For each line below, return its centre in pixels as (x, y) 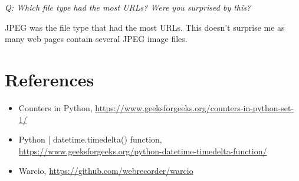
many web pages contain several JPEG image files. (96, 39)
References (50, 79)
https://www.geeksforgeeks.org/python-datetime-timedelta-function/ (143, 151)
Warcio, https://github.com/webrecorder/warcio (106, 171)
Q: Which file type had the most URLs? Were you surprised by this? (128, 7)
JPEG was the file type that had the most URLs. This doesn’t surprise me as (145, 27)
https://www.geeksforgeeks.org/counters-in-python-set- (195, 107)
